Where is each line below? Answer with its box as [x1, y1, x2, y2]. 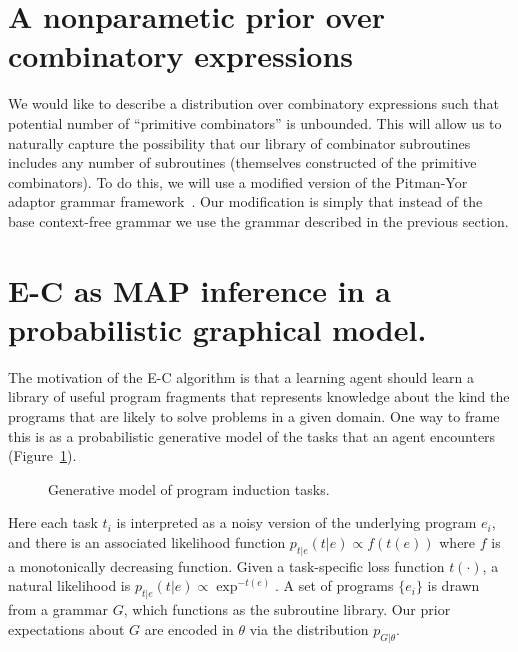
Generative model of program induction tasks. [48, 478, 330, 499]
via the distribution [249, 618, 369, 639]
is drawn [427, 575, 480, 596]
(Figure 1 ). [8, 445, 77, 466]
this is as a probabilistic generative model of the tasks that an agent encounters [8, 425, 496, 446]
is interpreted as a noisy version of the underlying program [116, 512, 477, 533]
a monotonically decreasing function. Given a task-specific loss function [8, 555, 445, 576]
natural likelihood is [8, 575, 131, 596]
